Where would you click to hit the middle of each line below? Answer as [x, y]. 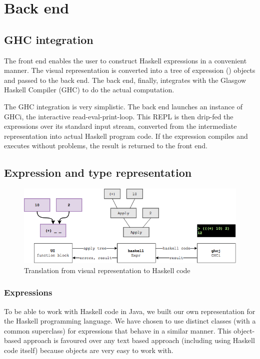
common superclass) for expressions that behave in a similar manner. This [118, 330]
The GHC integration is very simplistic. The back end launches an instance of [123, 106]
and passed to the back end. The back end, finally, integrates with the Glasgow [125, 80]
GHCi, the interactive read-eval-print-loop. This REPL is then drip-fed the [119, 116]
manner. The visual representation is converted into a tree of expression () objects [130, 70]
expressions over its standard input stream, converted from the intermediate [120, 126]
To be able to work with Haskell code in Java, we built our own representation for [130, 311]
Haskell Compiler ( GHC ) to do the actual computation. [89, 90]
